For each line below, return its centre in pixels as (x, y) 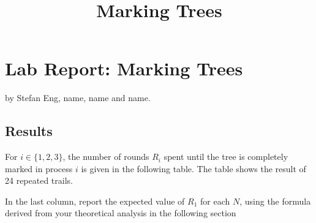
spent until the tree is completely (226, 157)
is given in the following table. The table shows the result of (194, 168)
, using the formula (275, 201)
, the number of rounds (106, 157)
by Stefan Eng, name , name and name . (78, 98)
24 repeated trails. (39, 180)
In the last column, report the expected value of (95, 201)
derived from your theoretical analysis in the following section (121, 213)
